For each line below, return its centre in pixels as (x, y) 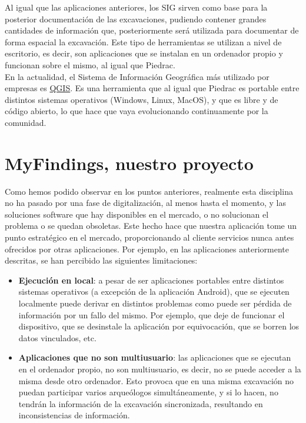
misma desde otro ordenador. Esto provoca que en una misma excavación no (156, 380)
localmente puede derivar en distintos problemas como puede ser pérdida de (155, 303)
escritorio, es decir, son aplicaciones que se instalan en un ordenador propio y (144, 53)
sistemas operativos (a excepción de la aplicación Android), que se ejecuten (154, 292)
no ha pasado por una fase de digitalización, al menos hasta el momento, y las (145, 203)
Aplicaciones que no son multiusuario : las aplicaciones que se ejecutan (155, 357)
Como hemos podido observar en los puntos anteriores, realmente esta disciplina (149, 191)
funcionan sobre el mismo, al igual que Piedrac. (90, 64)
